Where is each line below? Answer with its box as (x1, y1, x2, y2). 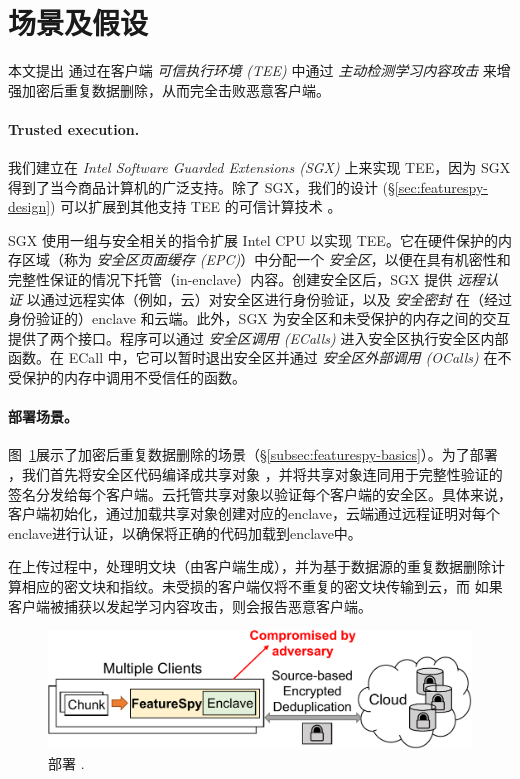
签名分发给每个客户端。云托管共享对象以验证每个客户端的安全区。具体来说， (8, 483, 512, 504)
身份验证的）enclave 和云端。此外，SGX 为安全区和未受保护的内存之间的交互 (8, 308, 511, 329)
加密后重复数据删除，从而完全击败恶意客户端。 (21, 79, 330, 100)
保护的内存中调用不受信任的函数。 (21, 367, 246, 388)
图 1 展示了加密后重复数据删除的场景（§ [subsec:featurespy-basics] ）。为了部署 (8, 444, 498, 465)
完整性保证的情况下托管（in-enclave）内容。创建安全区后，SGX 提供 (8, 269, 453, 290)
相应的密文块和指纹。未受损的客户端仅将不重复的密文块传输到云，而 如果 (21, 576, 503, 596)
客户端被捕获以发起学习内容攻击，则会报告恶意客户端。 (8, 595, 372, 616)
